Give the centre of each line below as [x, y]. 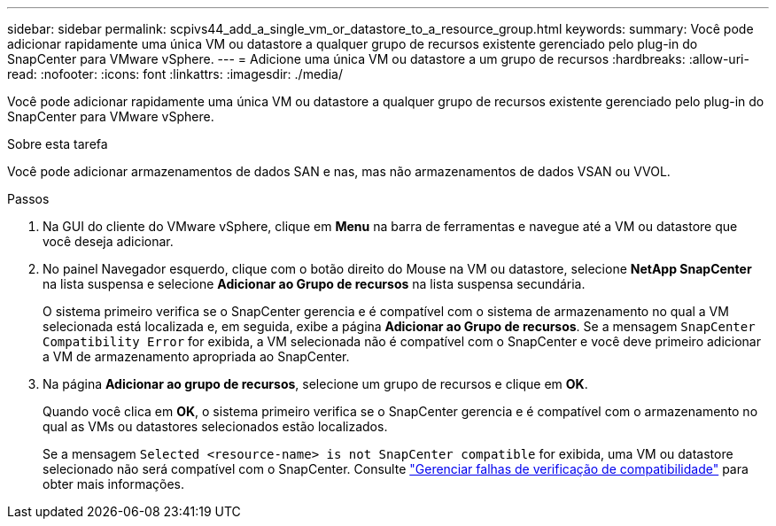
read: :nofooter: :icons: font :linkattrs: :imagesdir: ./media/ [175, 74]
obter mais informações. [114, 484]
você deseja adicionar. [108, 241]
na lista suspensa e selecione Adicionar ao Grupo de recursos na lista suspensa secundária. [314, 284]
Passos [28, 199]
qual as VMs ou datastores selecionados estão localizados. [215, 426]
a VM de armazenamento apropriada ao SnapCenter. [196, 356]
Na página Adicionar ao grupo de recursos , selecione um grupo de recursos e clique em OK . [315, 384]
